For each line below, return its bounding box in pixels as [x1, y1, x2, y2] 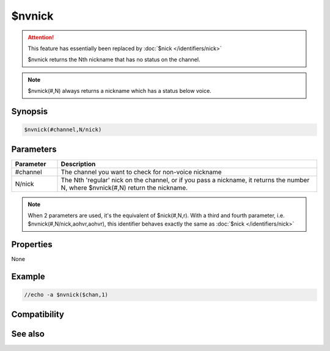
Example [11, 272, 45, 282]
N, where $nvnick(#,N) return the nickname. [61, 183, 188, 192]
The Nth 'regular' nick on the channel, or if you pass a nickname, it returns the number [61, 175, 310, 184]
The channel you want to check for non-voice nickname [61, 168, 222, 176]
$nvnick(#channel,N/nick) [24, 126, 102, 133]
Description [61, 160, 96, 168]
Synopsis [11, 106, 48, 116]
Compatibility [11, 309, 64, 319]
